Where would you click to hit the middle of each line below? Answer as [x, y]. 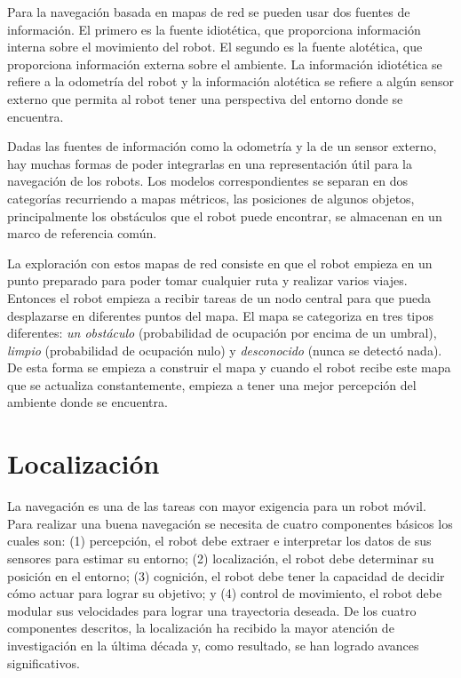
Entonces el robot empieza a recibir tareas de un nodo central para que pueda [219, 297]
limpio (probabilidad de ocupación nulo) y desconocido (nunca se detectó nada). [225, 350]
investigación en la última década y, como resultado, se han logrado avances [213, 645]
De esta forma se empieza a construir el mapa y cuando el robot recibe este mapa [229, 367]
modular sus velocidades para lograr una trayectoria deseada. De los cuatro [212, 610]
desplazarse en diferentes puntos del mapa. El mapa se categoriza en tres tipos [220, 315]
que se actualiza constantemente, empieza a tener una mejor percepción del [212, 384]
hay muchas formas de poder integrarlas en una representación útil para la [210, 163]
